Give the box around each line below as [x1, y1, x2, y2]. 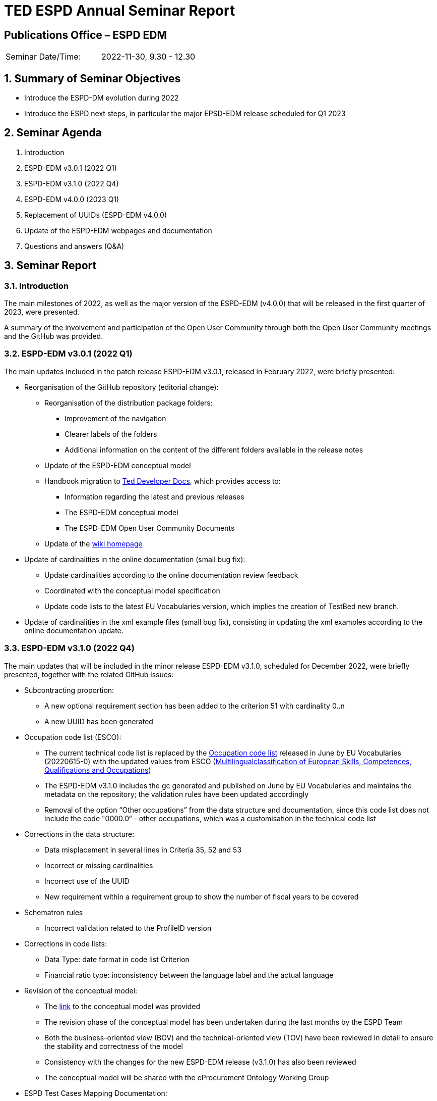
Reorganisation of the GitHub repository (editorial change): [24, 382, 219, 391]
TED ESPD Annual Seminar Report [4, 2, 235, 19]
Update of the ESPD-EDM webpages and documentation [24, 226, 212, 235]
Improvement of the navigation [65, 414, 166, 423]
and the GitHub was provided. [4, 332, 103, 341]
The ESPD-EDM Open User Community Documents [65, 523, 235, 532]
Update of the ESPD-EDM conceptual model [44, 461, 191, 470]
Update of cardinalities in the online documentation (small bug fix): [24, 555, 245, 564]
